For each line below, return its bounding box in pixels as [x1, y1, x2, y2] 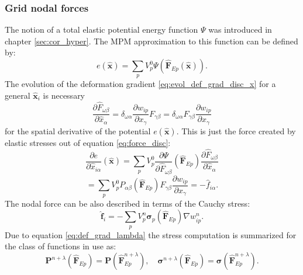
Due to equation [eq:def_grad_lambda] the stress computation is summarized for [5, 228, 297, 241]
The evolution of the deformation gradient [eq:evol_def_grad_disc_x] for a [5, 78, 276, 90]
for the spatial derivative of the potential [5, 124, 151, 137]
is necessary [43, 89, 85, 101]
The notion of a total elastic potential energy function [5, 23, 198, 36]
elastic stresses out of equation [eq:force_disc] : [5, 136, 171, 148]
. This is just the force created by [176, 124, 296, 137]
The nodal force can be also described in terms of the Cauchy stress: [5, 197, 250, 209]
